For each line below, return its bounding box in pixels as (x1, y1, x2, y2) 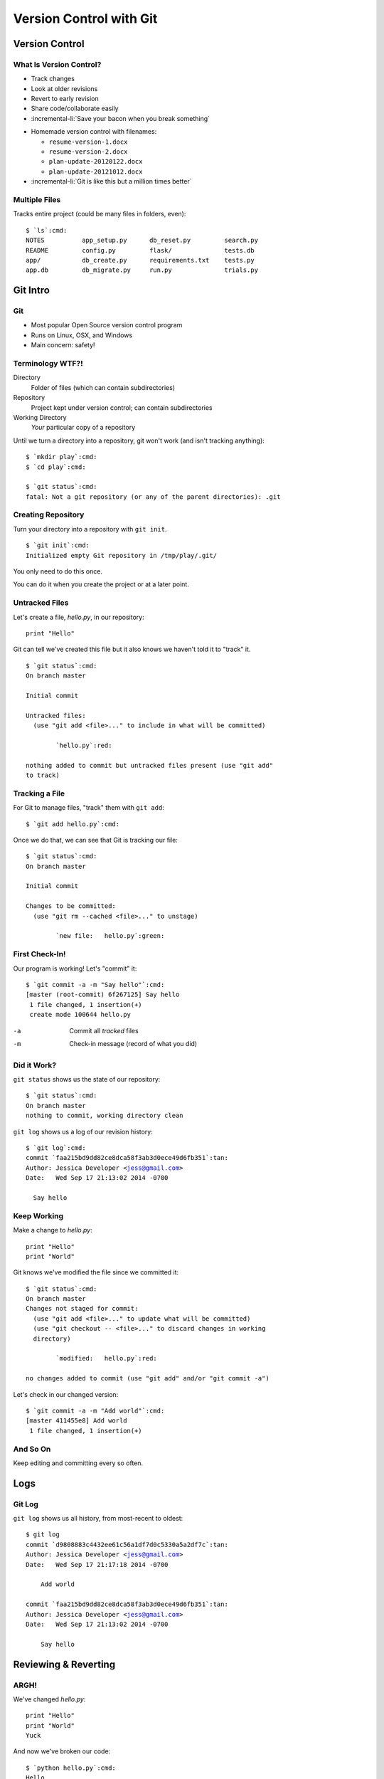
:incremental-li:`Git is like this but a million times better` (31, 177, 192, 186)
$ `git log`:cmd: (26, 1144, 86, 1152)
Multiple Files (13, 194, 61, 204)
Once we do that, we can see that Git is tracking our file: (13, 835, 178, 844)
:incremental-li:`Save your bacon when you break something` (31, 114, 210, 122)
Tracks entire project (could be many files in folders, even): (13, 210, 186, 218)
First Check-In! (13, 949, 66, 959)
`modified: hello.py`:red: (55, 1354, 158, 1363)
